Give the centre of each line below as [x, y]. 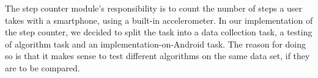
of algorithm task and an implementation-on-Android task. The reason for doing [155, 44]
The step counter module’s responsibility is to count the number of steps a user [154, 8]
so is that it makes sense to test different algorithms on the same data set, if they [157, 56]
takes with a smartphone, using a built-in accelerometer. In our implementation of [159, 20]
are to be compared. [43, 67]
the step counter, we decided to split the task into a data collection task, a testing [159, 32]
